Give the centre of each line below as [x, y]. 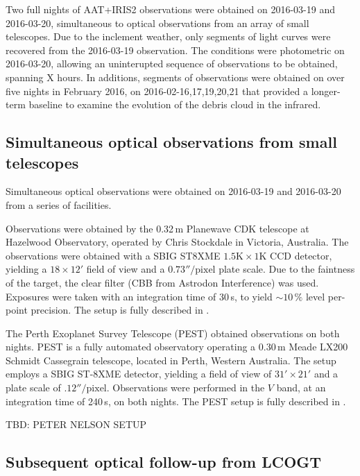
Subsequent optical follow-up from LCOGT [164, 462]
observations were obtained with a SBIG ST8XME [113, 255]
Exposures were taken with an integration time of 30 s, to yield [139, 296]
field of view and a [126, 269]
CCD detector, [301, 255]
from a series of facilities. [59, 204]
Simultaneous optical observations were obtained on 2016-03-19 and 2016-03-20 [173, 191]
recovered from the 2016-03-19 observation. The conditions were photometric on [175, 50]
